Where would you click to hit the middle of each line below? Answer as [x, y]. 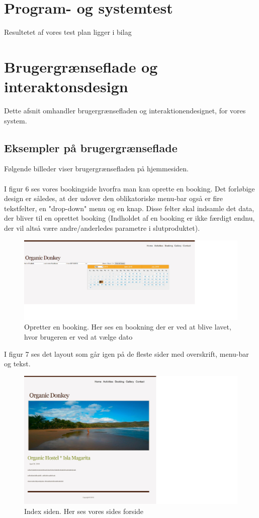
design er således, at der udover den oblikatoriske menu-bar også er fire [114, 198]
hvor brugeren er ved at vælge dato [78, 336]
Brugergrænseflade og [81, 66]
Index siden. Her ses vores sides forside [84, 511]
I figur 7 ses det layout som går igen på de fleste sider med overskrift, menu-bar [126, 353]
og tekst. [17, 364]
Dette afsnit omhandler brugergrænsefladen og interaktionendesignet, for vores [125, 111]
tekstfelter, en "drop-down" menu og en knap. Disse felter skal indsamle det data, [129, 208]
